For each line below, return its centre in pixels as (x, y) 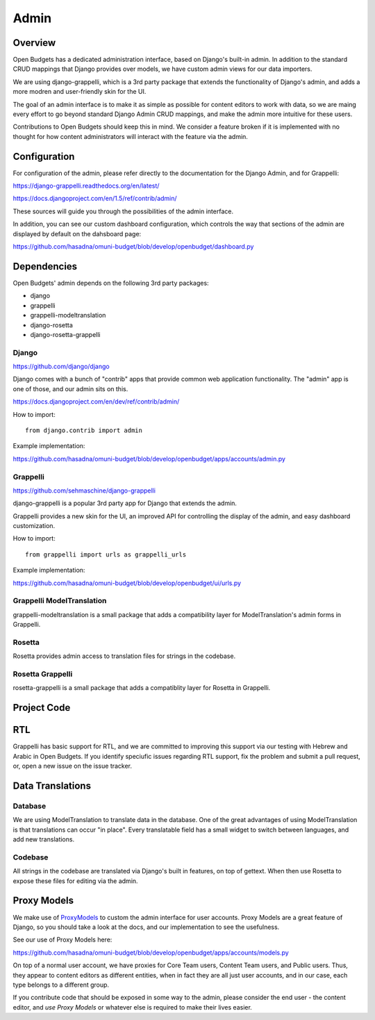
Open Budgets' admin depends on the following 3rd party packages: (111, 283)
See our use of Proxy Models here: (62, 940)
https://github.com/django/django (61, 367)
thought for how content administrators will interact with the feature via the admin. (130, 136)
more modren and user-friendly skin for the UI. (80, 92)
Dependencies (45, 266)
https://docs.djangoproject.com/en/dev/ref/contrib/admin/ (96, 402)
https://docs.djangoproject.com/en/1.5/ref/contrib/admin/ (95, 199)
